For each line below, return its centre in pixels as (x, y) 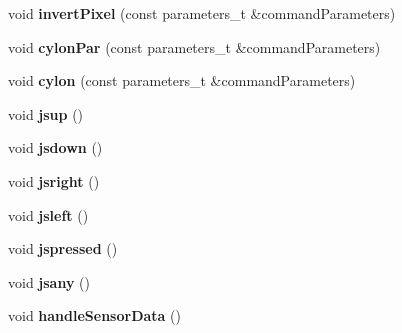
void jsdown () (55, 147)
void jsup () (46, 113)
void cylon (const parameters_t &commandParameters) (182, 80)
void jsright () (54, 180)
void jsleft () (48, 214)
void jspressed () (63, 248)
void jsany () (49, 281)
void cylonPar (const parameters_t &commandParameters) (194, 46)
